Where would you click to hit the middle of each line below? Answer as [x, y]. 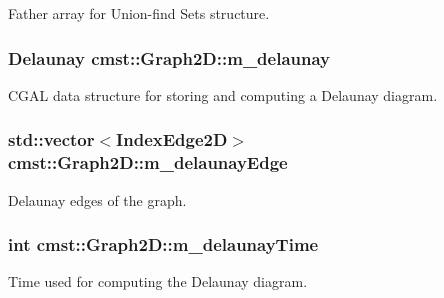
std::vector [51, 139]
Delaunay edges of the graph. [97, 199]
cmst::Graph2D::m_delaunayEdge [148, 162]
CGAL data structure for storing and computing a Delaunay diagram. [223, 94]
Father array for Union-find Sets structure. [139, 13]
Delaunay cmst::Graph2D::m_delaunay [169, 57]
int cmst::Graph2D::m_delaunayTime [163, 244]
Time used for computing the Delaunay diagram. [158, 281]
